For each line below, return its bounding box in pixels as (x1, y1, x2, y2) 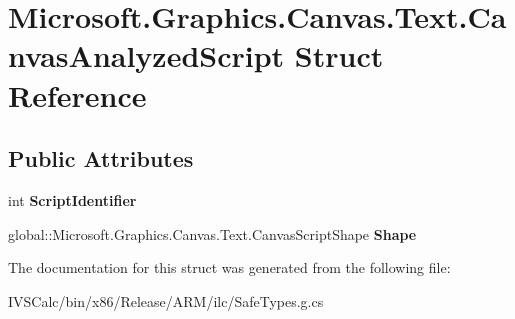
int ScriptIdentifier (8, 189, 137, 210)
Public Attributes (8, 143, 194, 174)
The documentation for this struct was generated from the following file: (8, 257, 451, 278)
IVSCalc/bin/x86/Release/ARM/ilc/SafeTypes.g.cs (8, 290, 324, 311)
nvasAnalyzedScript (8, 35, 285, 76)
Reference (8, 74, 147, 115)
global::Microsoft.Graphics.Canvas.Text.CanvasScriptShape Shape (8, 223, 417, 244)
